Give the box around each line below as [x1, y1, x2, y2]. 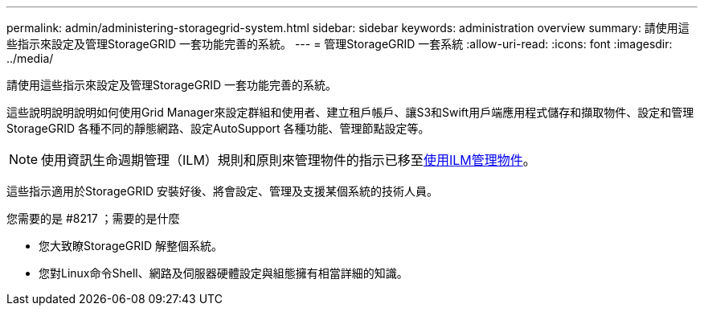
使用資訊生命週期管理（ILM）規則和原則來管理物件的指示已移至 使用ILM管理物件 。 [41, 152, 536, 168]
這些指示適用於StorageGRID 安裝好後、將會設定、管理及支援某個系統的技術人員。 [6, 184, 438, 198]
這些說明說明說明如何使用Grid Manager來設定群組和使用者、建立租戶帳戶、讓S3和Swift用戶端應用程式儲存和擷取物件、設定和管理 [6, 105, 694, 119]
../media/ [6, 51, 54, 65]
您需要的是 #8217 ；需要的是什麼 [6, 211, 180, 225]
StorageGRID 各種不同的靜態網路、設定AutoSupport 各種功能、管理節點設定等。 [6, 121, 430, 135]
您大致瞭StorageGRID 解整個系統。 [39, 239, 223, 252]
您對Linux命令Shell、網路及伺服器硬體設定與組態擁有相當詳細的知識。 [39, 266, 408, 280]
